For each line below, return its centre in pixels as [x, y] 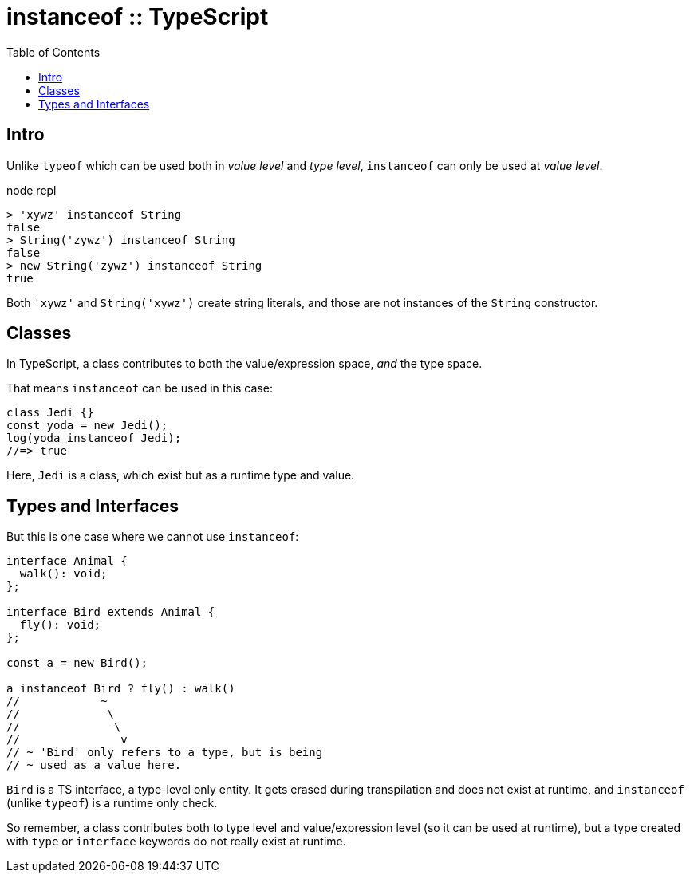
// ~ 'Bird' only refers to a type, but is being [165, 753]
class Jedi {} [50, 413]
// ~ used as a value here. [94, 765]
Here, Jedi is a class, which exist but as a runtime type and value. [181, 475]
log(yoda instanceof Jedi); [94, 438]
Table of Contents [53, 52]
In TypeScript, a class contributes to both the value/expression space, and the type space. [244, 364]
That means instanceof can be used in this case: [140, 388]
